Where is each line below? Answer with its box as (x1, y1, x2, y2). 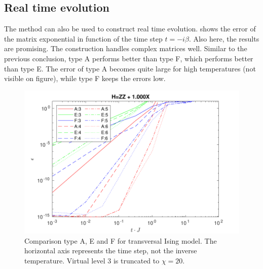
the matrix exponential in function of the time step (4, 33, 163, 44)
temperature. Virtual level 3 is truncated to (24, 255, 160, 265)
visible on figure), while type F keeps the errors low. (4, 73, 166, 84)
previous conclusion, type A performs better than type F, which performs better (4, 53, 253, 63)
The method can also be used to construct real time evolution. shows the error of (4, 23, 256, 34)
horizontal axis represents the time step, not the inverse (24, 245, 197, 256)
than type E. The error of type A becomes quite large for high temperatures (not (4, 63, 256, 73)
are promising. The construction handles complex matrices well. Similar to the (4, 43, 247, 54)
